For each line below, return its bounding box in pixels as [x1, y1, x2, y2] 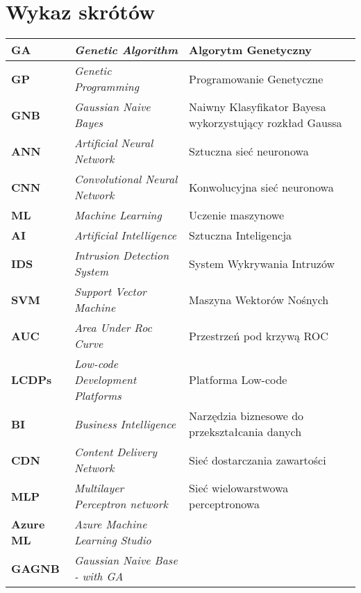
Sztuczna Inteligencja [189, 227, 292, 244]
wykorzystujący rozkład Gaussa [189, 115, 342, 131]
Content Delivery [74, 444, 157, 460]
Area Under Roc [74, 319, 152, 336]
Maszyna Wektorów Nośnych [189, 291, 329, 308]
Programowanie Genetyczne [189, 70, 324, 87]
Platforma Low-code [189, 371, 287, 388]
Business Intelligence [74, 415, 176, 432]
